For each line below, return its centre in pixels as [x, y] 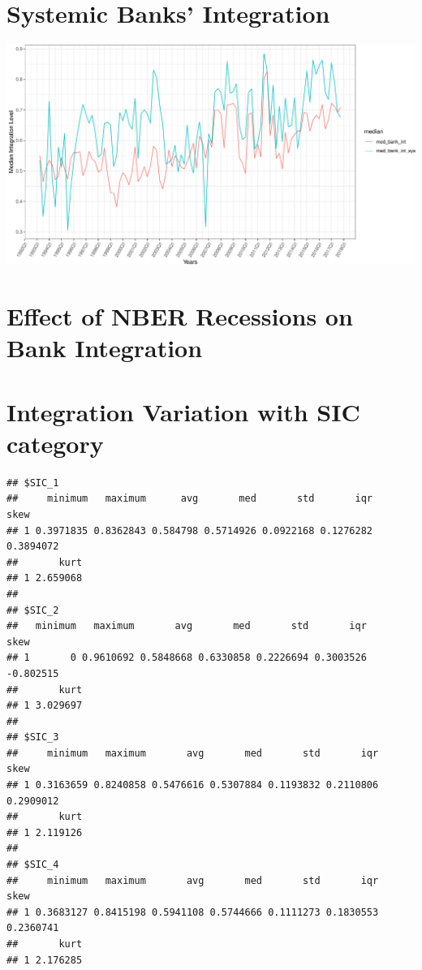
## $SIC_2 [33, 610]
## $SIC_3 [33, 737]
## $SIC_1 [33, 483]
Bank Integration [105, 348]
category [55, 443]
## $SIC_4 [33, 865]
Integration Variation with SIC [183, 411]
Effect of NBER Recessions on [180, 316]
